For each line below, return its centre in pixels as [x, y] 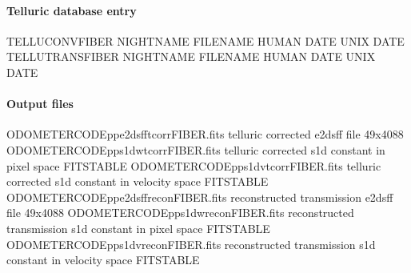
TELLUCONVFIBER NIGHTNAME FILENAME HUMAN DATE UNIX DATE [205, 40]
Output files [40, 104]
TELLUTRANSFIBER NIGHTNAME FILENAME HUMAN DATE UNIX [191, 56]
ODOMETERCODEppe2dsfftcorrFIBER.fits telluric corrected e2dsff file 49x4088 [205, 134]
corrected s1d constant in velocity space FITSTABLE [138, 181]
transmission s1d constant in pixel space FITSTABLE [138, 228]
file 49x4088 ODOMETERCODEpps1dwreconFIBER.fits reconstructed [180, 213]
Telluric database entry [72, 10]
